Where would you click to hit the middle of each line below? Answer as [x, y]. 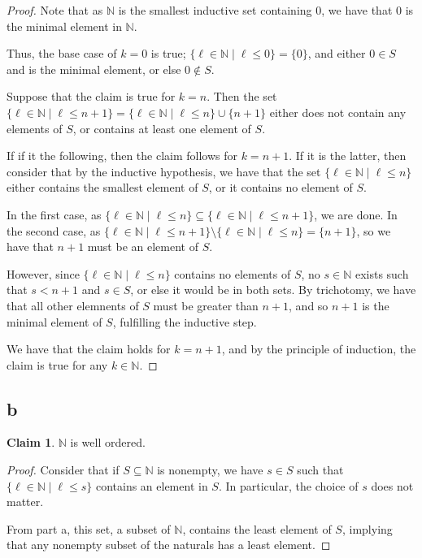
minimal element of [54, 321]
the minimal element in [64, 26]
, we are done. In [356, 214]
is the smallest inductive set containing [215, 10]
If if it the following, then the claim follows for [122, 156]
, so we [374, 230]
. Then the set [242, 96]
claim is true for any [57, 364]
